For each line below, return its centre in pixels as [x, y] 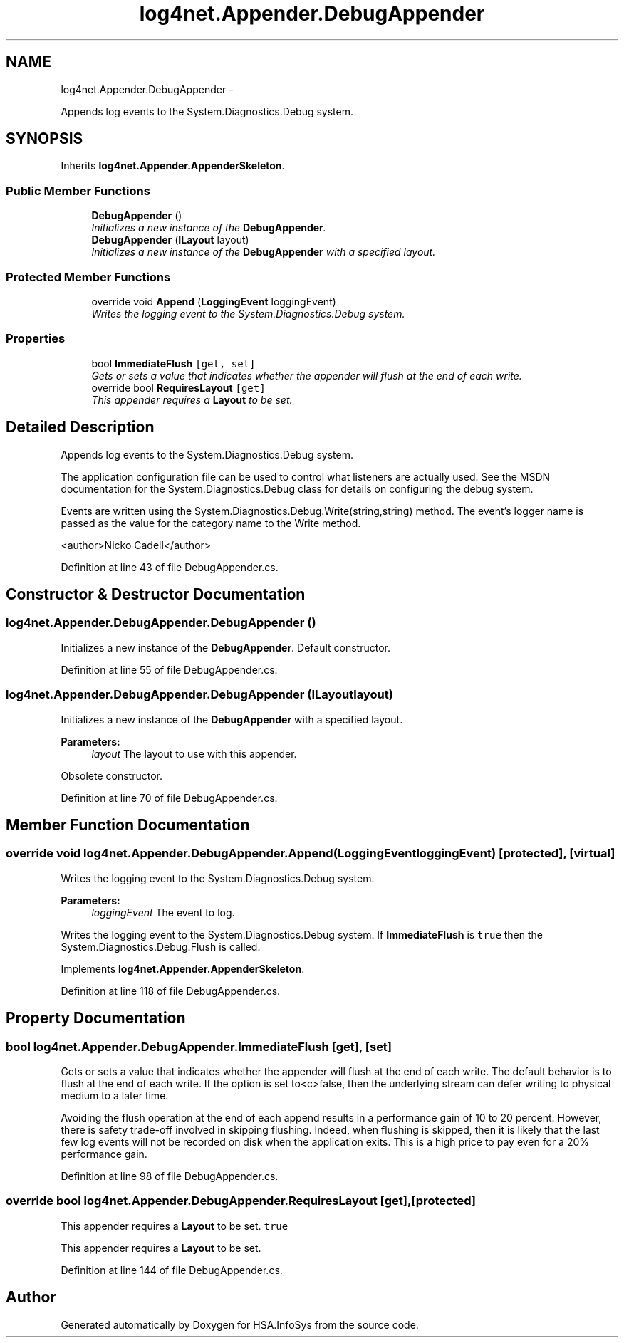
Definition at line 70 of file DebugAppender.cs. [169, 798]
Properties [36, 339]
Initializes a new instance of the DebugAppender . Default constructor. [225, 647]
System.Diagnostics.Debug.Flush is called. [161, 946]
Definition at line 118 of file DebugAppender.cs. [171, 991]
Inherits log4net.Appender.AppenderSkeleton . [173, 166]
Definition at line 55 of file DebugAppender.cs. [169, 669]
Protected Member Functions [88, 277]
